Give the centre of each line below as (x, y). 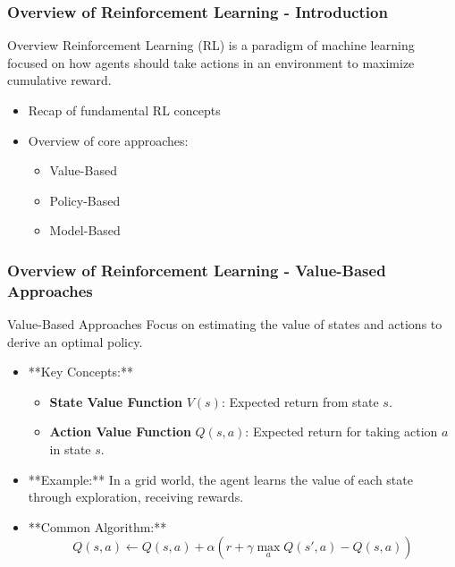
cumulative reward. (59, 80)
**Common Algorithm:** (97, 526)
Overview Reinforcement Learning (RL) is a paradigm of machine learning (211, 45)
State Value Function (116, 401)
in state (70, 449)
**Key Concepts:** (80, 372)
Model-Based (85, 230)
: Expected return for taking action (341, 432)
